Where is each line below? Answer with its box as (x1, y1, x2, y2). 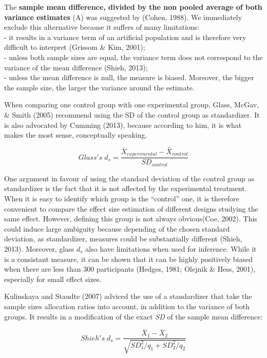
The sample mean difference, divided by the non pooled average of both (4, 2, 262, 12)
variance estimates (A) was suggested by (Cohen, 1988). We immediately (4, 11, 242, 22)
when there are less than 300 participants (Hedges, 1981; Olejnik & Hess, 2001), (4, 263, 256, 274)
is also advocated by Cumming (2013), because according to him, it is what (4, 119, 242, 130)
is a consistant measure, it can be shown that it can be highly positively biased (4, 253, 253, 264)
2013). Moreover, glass (4, 243, 74, 254)
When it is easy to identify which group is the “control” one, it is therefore (4, 193, 239, 204)
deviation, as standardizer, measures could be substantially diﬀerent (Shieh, (4, 233, 242, 244)
